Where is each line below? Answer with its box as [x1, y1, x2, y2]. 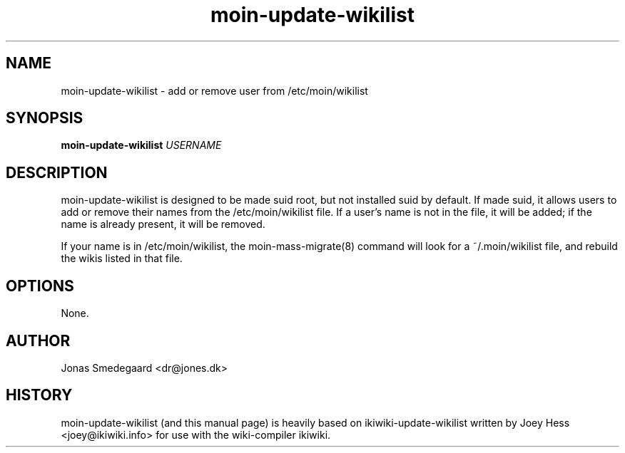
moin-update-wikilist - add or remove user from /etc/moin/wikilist [61, 84, 368, 97]
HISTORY [6, 386, 73, 405]
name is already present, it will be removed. [61, 218, 265, 231]
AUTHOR [6, 331, 71, 350]
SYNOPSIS [6, 109, 83, 127]
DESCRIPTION [6, 163, 108, 182]
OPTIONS [6, 276, 74, 295]
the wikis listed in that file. [61, 252, 183, 265]
